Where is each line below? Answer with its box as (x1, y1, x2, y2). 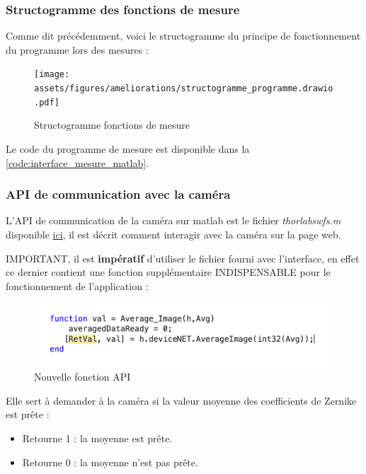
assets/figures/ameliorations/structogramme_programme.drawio (34, 83, 333, 94)
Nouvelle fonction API (34, 369, 131, 384)
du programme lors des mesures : (6, 42, 149, 57)
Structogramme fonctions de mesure (34, 117, 190, 132)
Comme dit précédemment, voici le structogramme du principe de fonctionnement (6, 28, 361, 43)
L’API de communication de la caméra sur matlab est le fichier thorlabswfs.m (6, 213, 341, 228)
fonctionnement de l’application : (6, 278, 149, 293)
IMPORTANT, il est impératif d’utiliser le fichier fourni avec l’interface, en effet (6, 250, 360, 265)
